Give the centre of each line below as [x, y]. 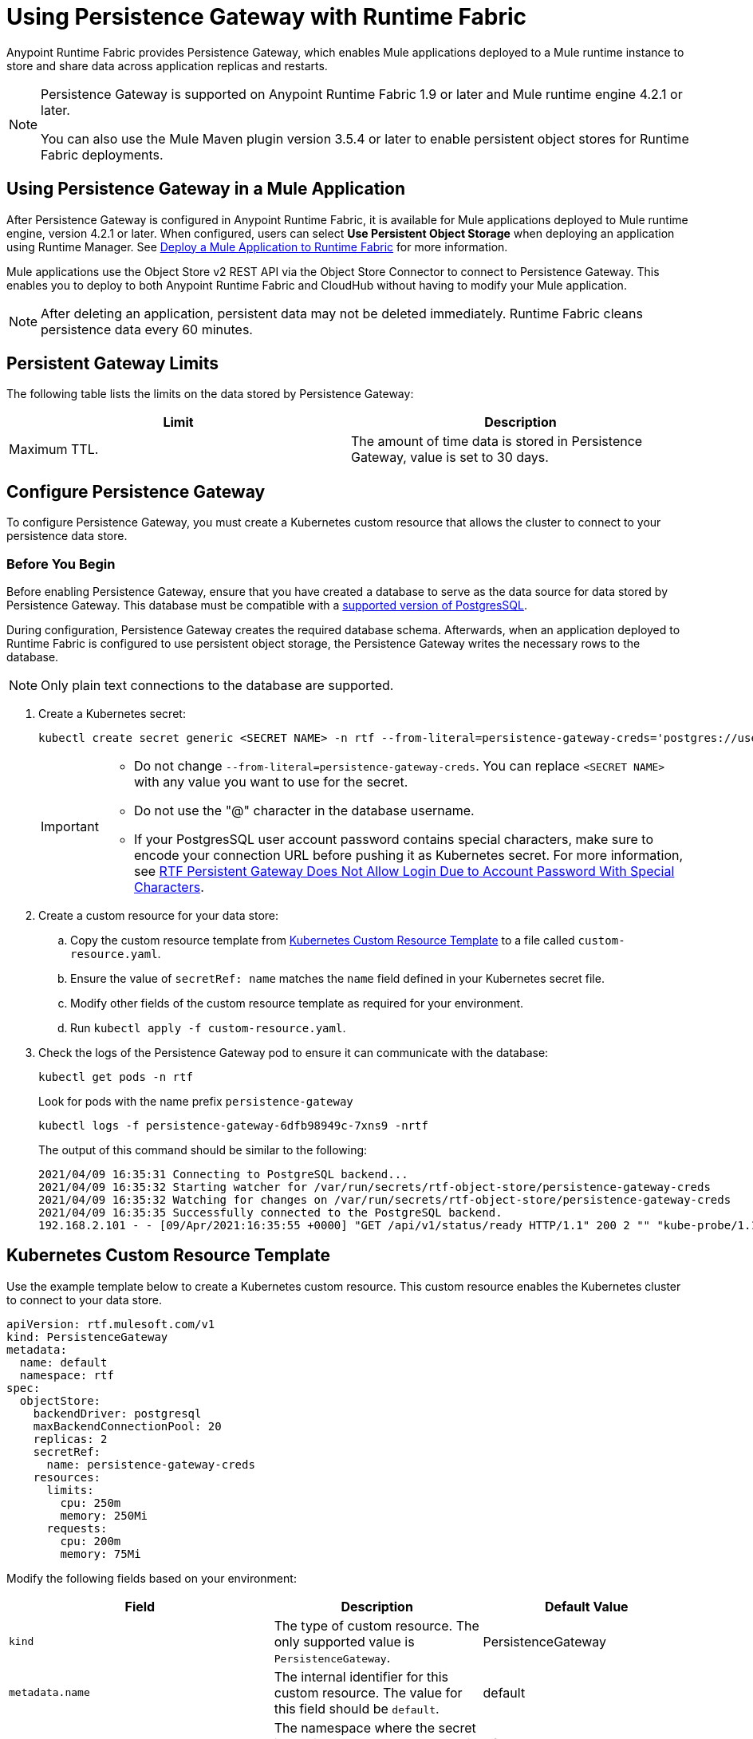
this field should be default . [357, 1708]
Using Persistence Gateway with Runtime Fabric [267, 17]
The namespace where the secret [375, 1727]
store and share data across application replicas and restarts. [167, 65]
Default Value [586, 1606]
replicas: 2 [70, 1439]
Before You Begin [61, 564]
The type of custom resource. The [376, 1625]
